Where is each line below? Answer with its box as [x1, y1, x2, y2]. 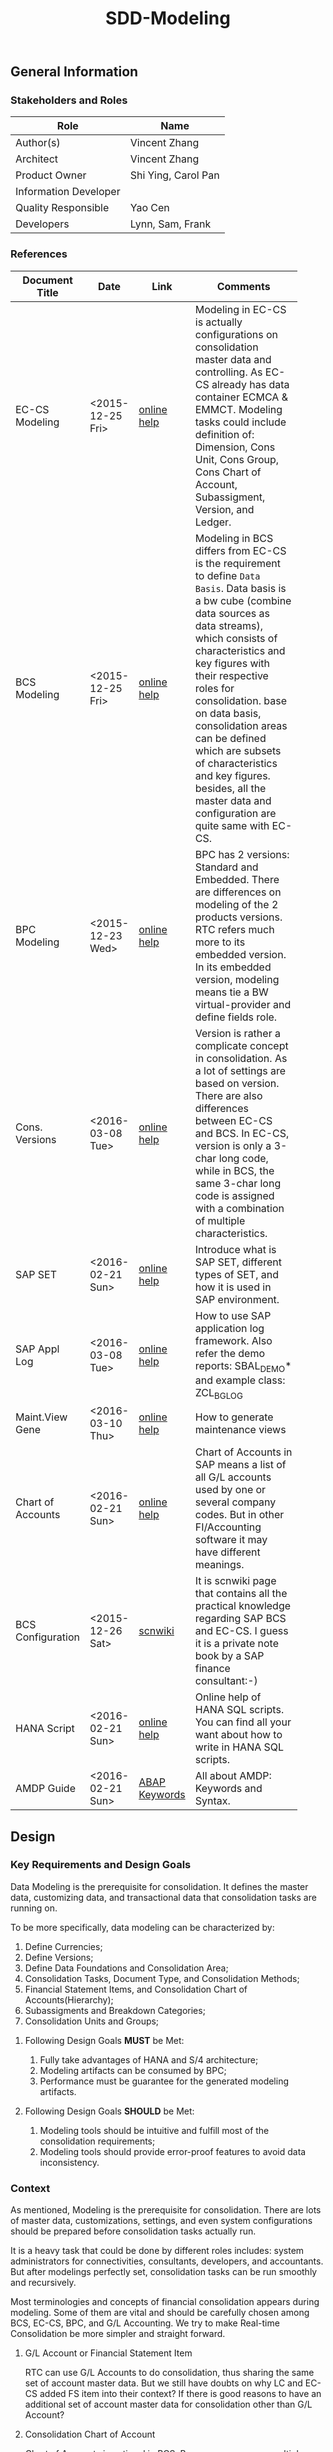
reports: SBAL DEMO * [194, 1358, 292, 1374]
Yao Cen [129, 201, 170, 215]
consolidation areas [194, 718, 288, 732]
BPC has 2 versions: [194, 847, 290, 861]
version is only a [194, 1138, 272, 1152]
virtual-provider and [194, 997, 292, 1011]
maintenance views [194, 1423, 287, 1437]
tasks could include [194, 415, 287, 429]
